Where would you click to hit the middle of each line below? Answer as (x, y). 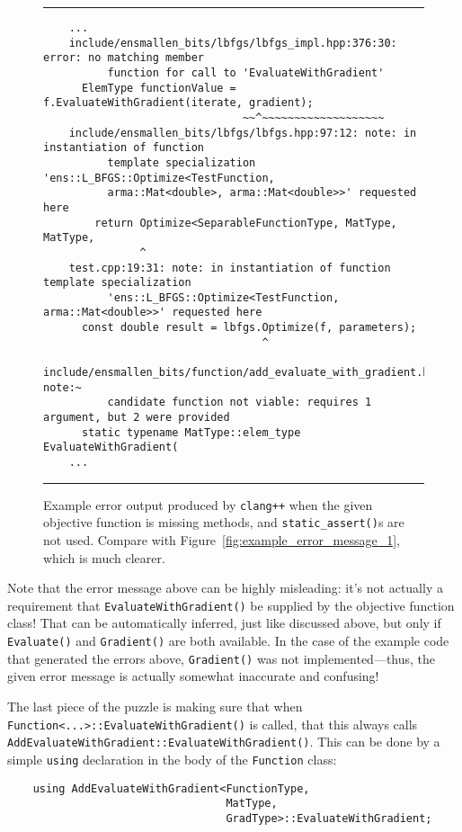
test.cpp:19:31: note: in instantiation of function (230, 268)
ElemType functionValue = (159, 88)
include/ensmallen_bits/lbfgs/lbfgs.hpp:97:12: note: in (243, 133)
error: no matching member (124, 58)
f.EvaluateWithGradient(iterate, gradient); (178, 103)
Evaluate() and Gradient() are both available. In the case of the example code (228, 641)
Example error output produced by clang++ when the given (208, 504)
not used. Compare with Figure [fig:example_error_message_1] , (222, 540)
